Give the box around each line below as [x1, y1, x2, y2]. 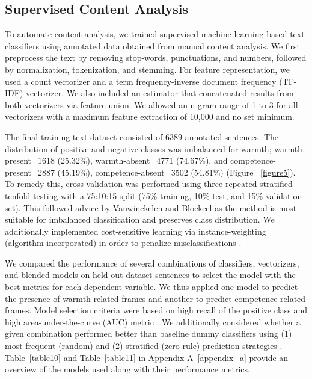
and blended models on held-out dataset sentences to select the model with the [5, 268, 296, 281]
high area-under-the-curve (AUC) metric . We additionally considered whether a [5, 315, 301, 328]
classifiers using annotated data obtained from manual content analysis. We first [5, 39, 301, 52]
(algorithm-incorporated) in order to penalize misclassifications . [5, 236, 242, 249]
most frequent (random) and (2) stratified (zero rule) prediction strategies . [5, 339, 283, 352]
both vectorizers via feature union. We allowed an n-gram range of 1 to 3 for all [5, 98, 298, 111]
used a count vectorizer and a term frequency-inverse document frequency [5, 75, 277, 87]
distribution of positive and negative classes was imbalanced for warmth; [5, 142, 272, 155]
